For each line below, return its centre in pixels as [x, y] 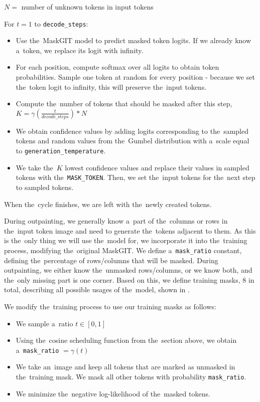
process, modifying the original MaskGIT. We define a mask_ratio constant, [123, 250]
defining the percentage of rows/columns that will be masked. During [111, 260]
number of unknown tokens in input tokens [87, 7]
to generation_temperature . [61, 150]
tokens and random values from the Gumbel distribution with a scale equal [133, 141]
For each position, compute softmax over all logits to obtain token [117, 67]
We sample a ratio [44, 323]
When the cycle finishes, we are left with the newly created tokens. [108, 204]
